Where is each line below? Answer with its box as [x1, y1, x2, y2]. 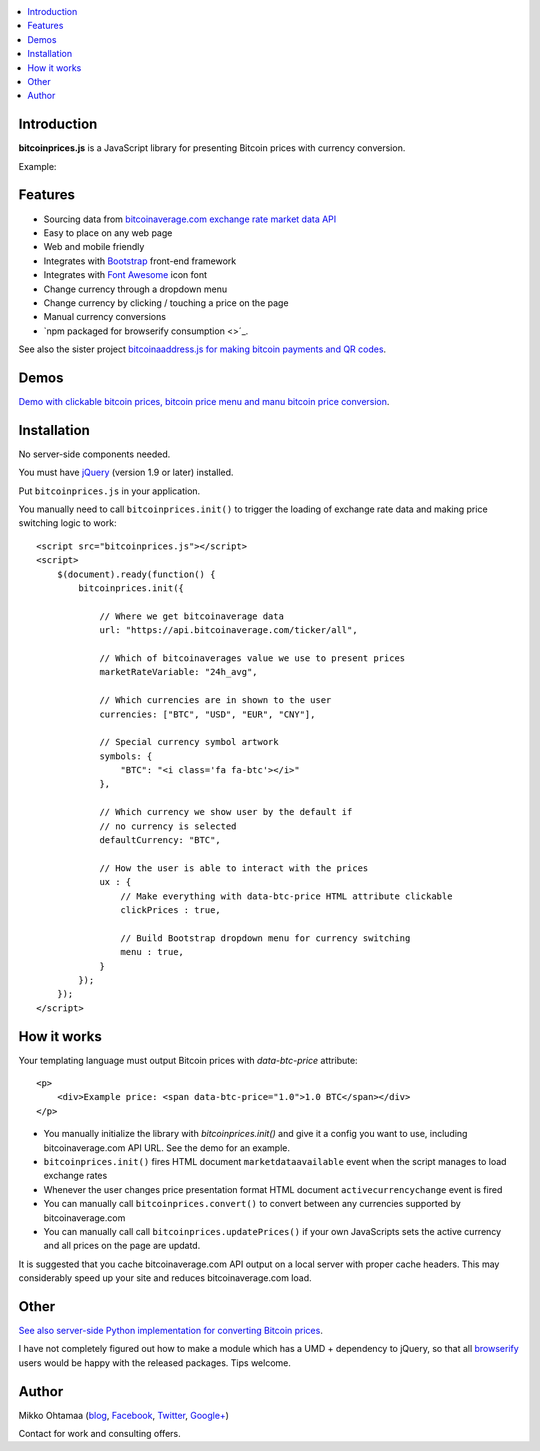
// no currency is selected [99, 820, 237, 832]
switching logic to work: [18, 517, 117, 529]
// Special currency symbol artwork [99, 736, 279, 748]
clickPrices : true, [120, 904, 222, 915]
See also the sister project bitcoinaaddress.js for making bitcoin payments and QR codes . [18, 343, 387, 355]
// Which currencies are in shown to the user [99, 695, 332, 706]
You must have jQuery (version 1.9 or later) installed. [18, 466, 234, 479]
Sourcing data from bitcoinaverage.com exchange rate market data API [43, 213, 337, 225]
